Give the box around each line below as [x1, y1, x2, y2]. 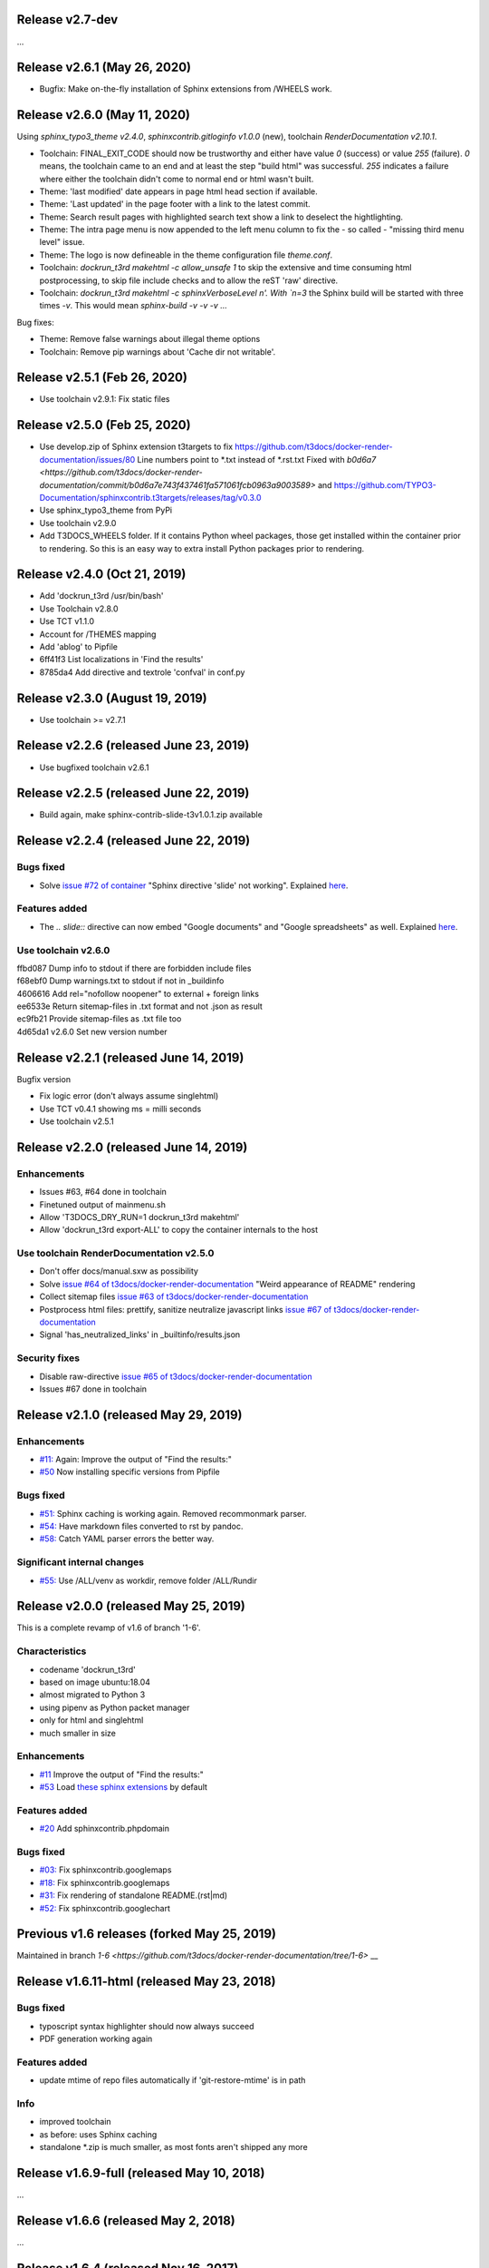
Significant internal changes [16, 1556, 145, 1569]
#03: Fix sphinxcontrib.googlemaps [39, 1864, 172, 1875]
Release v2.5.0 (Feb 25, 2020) [16, 417, 191, 433]
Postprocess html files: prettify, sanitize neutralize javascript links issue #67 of [39, 1304, 332, 1315]
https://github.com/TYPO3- [333, 479, 436, 490]
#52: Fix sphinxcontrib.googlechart [39, 1902, 171, 1913]
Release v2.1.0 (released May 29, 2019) [16, 1407, 243, 1422]
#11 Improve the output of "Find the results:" [39, 1769, 204, 1780]
